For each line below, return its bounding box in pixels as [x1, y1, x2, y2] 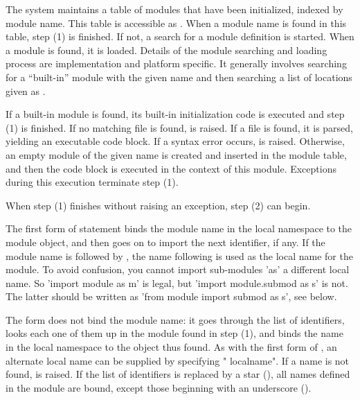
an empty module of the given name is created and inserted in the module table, [6, 147, 347, 162]
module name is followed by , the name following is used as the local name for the [6, 248, 353, 263]
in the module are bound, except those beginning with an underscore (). [6, 380, 312, 394]
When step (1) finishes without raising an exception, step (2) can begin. [6, 198, 311, 212]
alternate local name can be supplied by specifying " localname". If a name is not [6, 353, 350, 367]
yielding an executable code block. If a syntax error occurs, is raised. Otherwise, [6, 134, 345, 148]
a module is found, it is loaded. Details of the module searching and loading [6, 42, 327, 57]
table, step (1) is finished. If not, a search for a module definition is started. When [6, 29, 354, 44]
